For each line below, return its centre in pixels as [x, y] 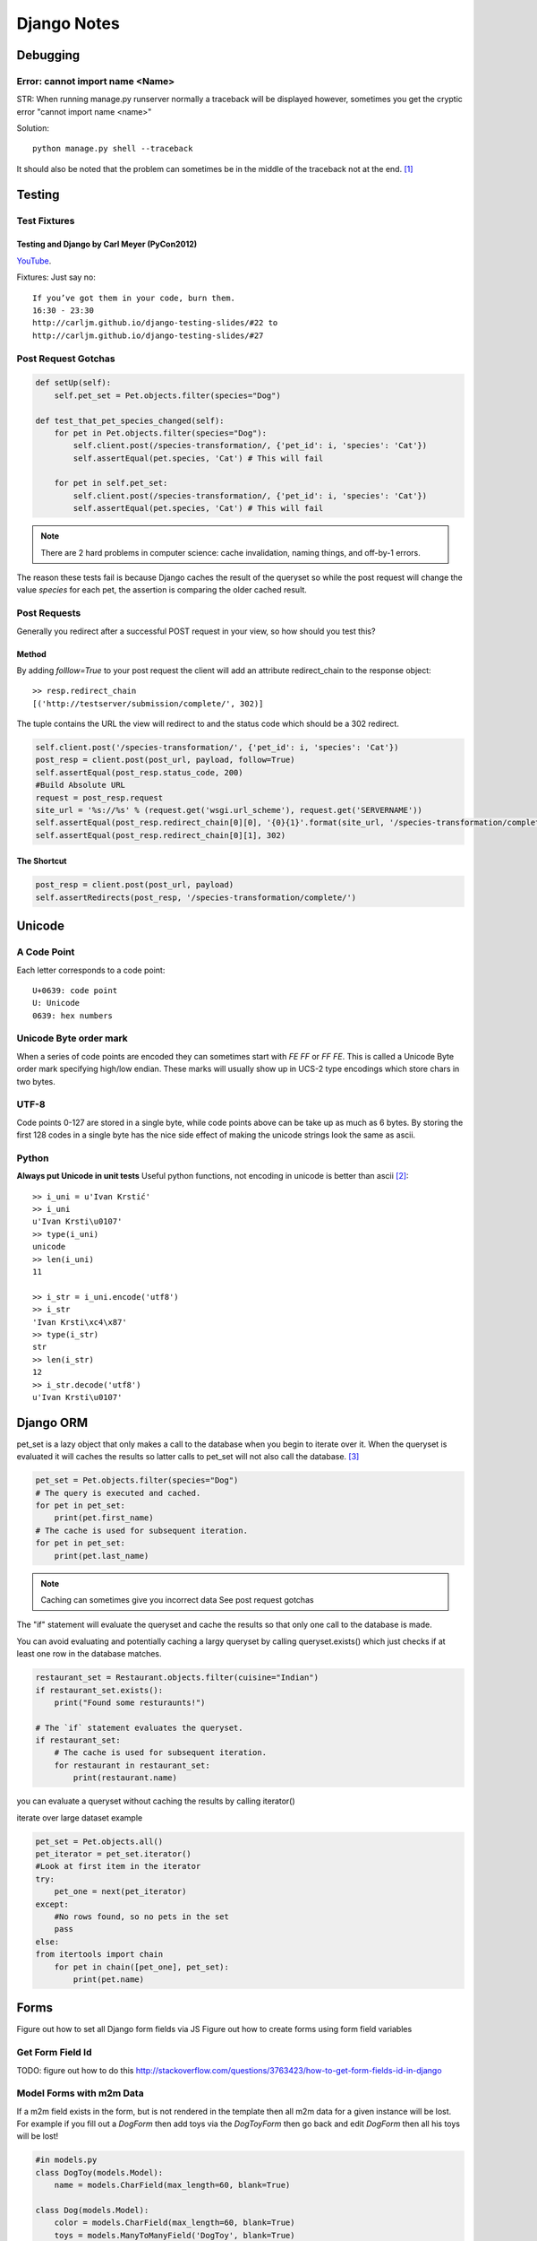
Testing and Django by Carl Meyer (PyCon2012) [107, 244]
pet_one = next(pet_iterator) [120, 1892]
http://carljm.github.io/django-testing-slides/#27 [148, 335]
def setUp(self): [73, 383]
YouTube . [34, 261]
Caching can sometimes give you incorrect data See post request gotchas [177, 1599]
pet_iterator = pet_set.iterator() [113, 1854]
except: [52, 1904]
